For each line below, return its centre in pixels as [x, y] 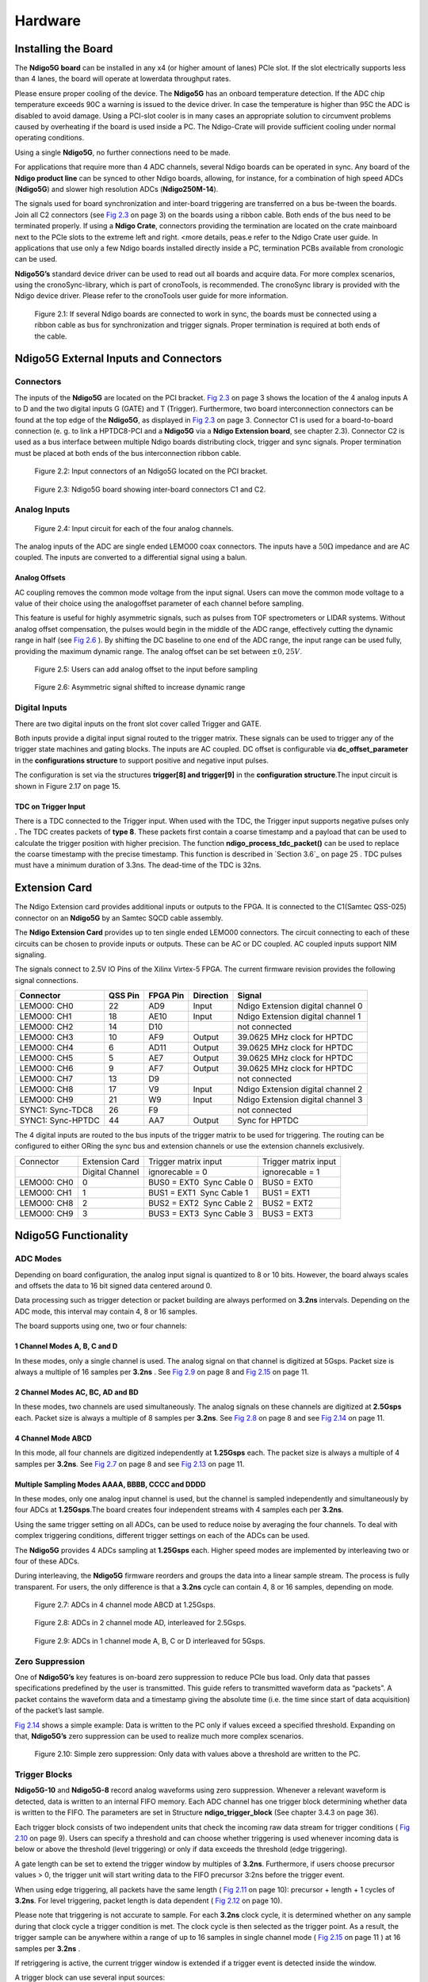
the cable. [51, 336]
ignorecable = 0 [178, 1172]
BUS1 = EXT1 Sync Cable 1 [198, 1192]
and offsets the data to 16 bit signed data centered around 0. [114, 1286]
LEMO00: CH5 [46, 1058]
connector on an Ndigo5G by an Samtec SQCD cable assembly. [119, 918]
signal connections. [46, 980]
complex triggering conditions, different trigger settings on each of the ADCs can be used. [162, 1536]
